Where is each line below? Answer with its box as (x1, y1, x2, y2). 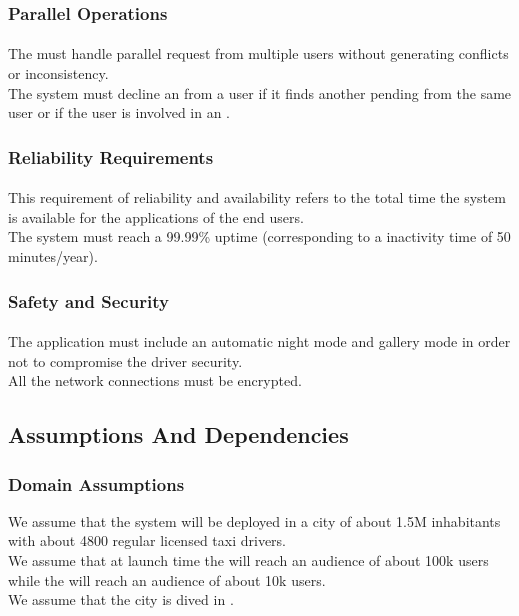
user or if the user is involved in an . (8, 102, 231, 123)
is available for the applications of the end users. (8, 206, 304, 227)
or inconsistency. (8, 63, 109, 84)
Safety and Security (8, 288, 169, 313)
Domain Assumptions (8, 471, 185, 496)
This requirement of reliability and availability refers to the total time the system (8, 187, 506, 208)
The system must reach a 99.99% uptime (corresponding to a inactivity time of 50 (8, 226, 511, 247)
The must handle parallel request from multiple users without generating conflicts (8, 43, 509, 64)
